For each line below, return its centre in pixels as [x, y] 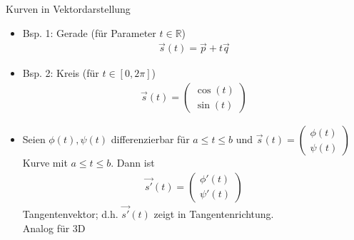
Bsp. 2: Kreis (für [61, 73]
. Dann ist [133, 163]
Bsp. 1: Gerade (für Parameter [89, 32]
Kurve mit [45, 163]
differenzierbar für [150, 139]
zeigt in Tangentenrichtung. [214, 213]
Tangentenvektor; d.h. [70, 213]
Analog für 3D [54, 228]
